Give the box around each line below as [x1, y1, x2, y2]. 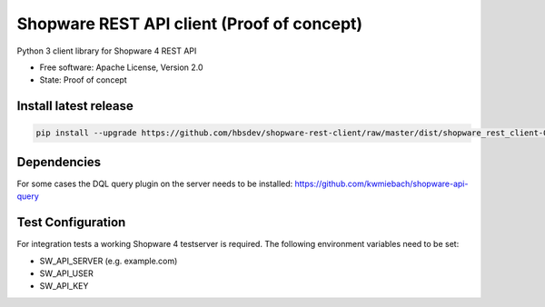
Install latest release [16, 98, 134, 114]
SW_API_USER [39, 268, 94, 279]
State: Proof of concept [39, 74, 127, 85]
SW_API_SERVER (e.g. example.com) [39, 255, 178, 266]
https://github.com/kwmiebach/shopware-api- [294, 178, 469, 189]
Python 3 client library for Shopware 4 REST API [16, 45, 197, 56]
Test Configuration [16, 214, 126, 231]
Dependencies [16, 154, 102, 170]
